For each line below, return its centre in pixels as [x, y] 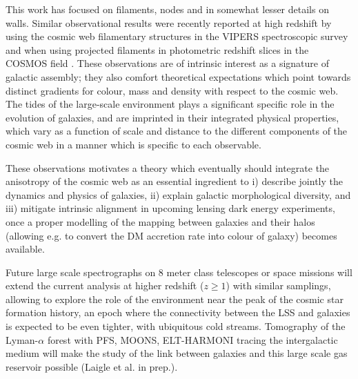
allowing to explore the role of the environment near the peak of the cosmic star [175, 299]
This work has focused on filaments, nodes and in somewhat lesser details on [167, 9]
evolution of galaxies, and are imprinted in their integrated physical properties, [172, 117]
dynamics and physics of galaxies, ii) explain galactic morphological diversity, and [178, 194]
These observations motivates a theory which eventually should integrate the [168, 167]
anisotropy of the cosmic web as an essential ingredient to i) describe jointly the [174, 181]
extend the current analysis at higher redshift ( [105, 285]
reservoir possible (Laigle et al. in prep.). [92, 366]
